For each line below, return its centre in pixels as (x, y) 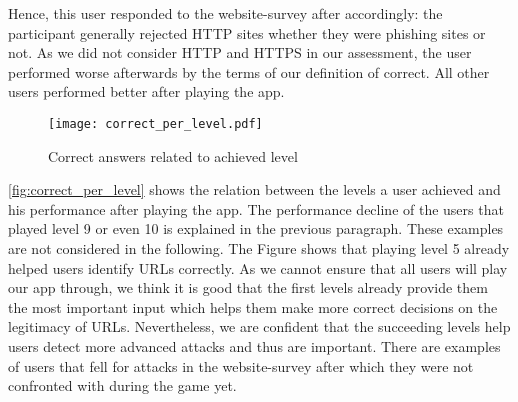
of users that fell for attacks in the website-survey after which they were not (241, 365)
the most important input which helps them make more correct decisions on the (253, 306)
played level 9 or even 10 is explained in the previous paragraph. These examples (256, 228)
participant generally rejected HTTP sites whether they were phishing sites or (247, 32)
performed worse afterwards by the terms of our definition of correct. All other (249, 71)
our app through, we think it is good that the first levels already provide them (248, 287)
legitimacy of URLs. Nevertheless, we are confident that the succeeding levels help (259, 326)
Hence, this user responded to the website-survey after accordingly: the (225, 13)
